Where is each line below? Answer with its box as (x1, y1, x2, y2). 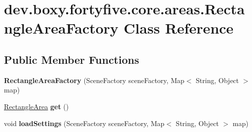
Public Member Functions (4, 51, 139, 67)
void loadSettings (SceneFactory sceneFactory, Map (4, 118, 165, 128)
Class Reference (123, 18, 234, 38)
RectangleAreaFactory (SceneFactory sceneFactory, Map (4, 75, 184, 85)
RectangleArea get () (4, 101, 69, 111)
